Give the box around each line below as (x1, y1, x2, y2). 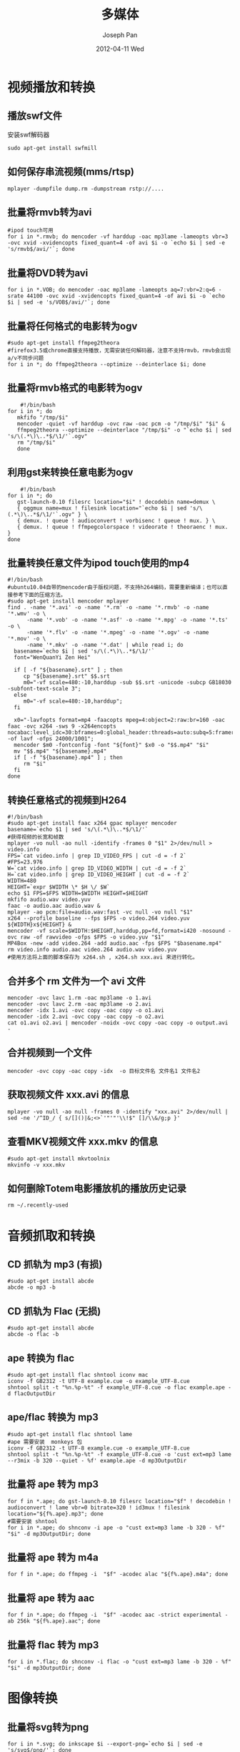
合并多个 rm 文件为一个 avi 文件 (7, 975, 146, 987)
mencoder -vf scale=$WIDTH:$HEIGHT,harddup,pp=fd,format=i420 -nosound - (7, 927, 232, 935)
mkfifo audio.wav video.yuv (7, 896, 91, 904)
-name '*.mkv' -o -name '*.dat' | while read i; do (26, 641, 184, 649)
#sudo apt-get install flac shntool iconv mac (7, 1371, 149, 1378)
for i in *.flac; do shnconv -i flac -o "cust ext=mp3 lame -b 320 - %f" (7, 1658, 232, 1666)
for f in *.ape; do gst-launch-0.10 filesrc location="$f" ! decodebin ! (7, 1498, 232, 1505)
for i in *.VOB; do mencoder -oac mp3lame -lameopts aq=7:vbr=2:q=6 (7, 287, 216, 294)
